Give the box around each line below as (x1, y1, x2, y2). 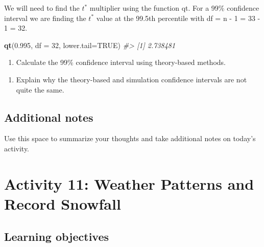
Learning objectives (4, 228, 109, 244)
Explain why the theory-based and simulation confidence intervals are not (16, 74, 247, 84)
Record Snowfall (4, 193, 121, 214)
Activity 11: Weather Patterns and (4, 173, 254, 194)
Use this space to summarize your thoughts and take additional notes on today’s (4, 133, 256, 144)
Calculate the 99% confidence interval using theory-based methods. (16, 57, 226, 68)
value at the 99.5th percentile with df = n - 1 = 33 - (96, 12, 260, 23)
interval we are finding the (4, 12, 86, 23)
